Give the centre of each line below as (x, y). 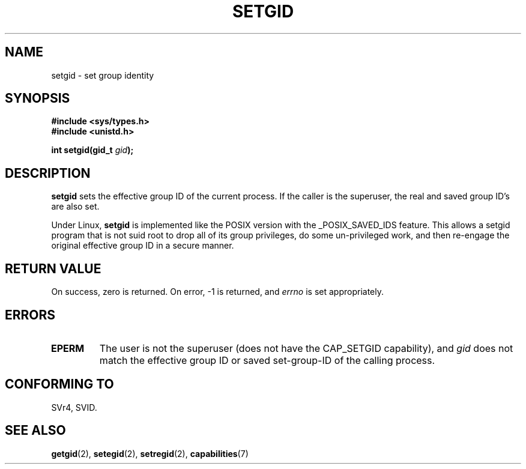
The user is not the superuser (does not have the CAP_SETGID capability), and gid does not (306, 348)
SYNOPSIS (38, 98)
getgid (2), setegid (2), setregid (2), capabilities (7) (150, 453)
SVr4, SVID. (74, 407)
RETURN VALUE (53, 268)
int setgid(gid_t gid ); (92, 150)
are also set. (75, 207)
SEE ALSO (35, 431)
